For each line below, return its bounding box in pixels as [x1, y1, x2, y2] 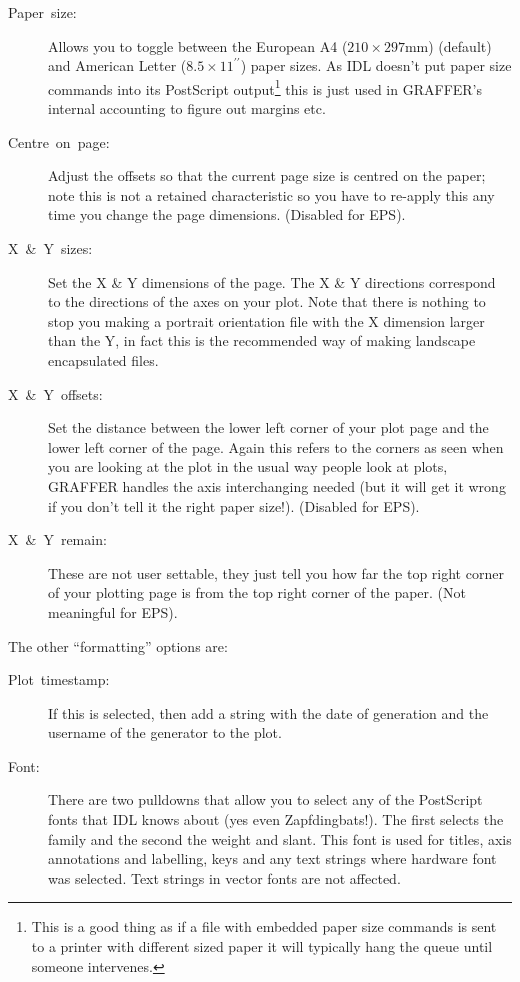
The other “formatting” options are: [8, 635, 228, 656]
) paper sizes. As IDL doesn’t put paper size [240, 55, 512, 76]
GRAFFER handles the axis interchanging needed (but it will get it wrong [48, 475, 506, 496]
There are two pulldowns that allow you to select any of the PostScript [48, 789, 483, 810]
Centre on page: [8, 131, 110, 152]
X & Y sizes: [8, 238, 93, 258]
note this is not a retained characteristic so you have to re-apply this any [48, 184, 495, 205]
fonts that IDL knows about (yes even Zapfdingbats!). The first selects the [48, 809, 504, 830]
